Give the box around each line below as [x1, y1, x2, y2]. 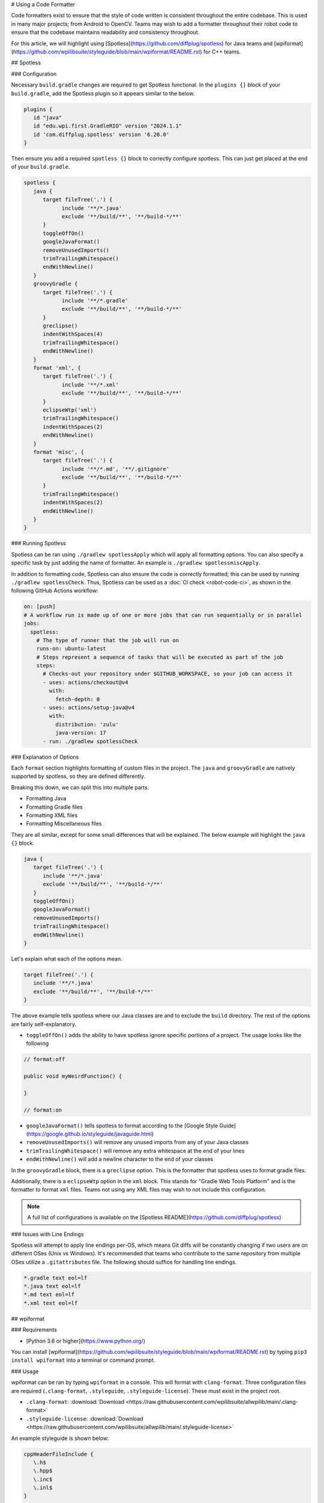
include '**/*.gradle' [61, 297, 128, 304]
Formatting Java [26, 795, 67, 802]
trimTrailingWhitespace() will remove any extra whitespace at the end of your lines [26, 1147, 245, 1154]
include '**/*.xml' [61, 381, 119, 388]
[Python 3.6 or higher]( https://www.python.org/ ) [26, 1337, 145, 1344]
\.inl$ [33, 1484, 53, 1491]
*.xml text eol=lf [23, 1299, 78, 1306]
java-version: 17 [55, 729, 106, 736]
